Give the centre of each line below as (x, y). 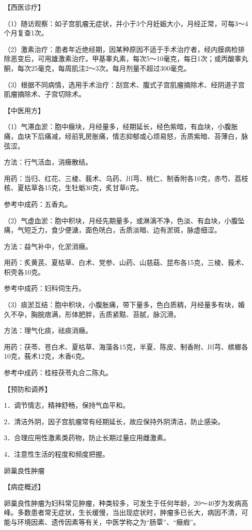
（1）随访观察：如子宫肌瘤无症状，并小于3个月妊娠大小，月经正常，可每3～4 (126, 23)
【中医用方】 (24, 110)
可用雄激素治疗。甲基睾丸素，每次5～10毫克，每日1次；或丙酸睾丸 (143, 58)
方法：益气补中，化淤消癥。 (48, 246)
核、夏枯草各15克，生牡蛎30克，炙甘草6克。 (73, 188)
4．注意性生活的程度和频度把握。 (56, 454)
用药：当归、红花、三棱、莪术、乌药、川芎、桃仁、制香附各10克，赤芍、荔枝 (126, 178)
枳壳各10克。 (24, 272)
